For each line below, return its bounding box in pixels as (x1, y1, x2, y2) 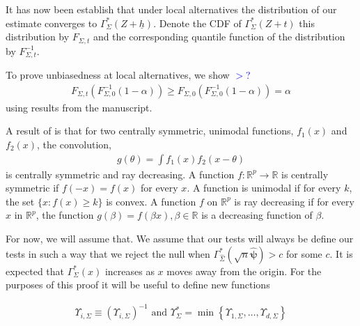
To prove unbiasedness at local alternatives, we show (6, 68, 230, 82)
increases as (104, 263, 155, 278)
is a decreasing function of (201, 208, 313, 222)
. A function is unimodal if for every (187, 180, 341, 195)
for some (286, 246, 322, 261)
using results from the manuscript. (6, 100, 152, 114)
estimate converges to (6, 15, 97, 30)
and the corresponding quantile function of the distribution (93, 29, 345, 44)
